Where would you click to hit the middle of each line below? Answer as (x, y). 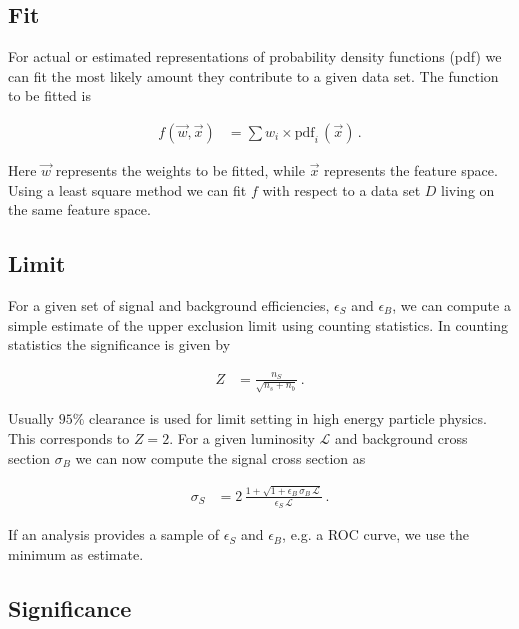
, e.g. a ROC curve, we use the (376, 534)
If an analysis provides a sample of (114, 534)
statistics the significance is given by (119, 344)
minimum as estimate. (76, 553)
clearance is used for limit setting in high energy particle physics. (287, 418)
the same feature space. (79, 209)
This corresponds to (69, 438)
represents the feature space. (411, 170)
